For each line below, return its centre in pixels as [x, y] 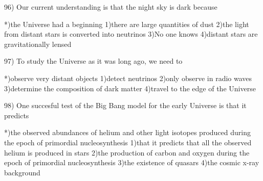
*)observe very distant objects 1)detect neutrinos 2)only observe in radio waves [128, 78]
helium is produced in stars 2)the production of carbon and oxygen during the [127, 152]
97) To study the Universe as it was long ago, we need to [93, 61]
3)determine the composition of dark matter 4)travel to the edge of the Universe [130, 88]
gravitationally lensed [38, 44]
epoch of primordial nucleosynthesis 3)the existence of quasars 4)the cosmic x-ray [132, 162]
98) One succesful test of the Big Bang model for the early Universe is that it [125, 105]
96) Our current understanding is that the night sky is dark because [111, 7]
